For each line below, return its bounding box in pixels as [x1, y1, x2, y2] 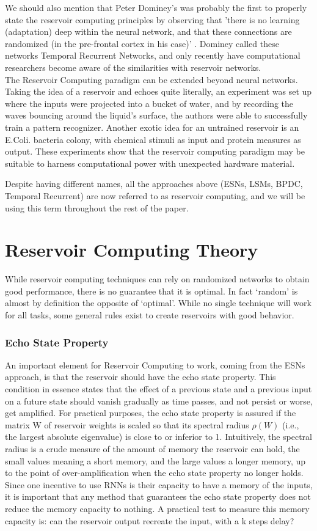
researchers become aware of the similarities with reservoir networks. [5, 60, 261, 73]
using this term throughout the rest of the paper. [5, 201, 189, 214]
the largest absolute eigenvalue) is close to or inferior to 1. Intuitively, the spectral [5, 430, 313, 443]
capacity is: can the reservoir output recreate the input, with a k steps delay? [5, 514, 294, 527]
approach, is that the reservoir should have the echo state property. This [5, 370, 276, 383]
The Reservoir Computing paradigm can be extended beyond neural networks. [5, 73, 298, 86]
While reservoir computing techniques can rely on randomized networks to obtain [5, 273, 310, 285]
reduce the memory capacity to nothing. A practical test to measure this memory [5, 502, 310, 515]
